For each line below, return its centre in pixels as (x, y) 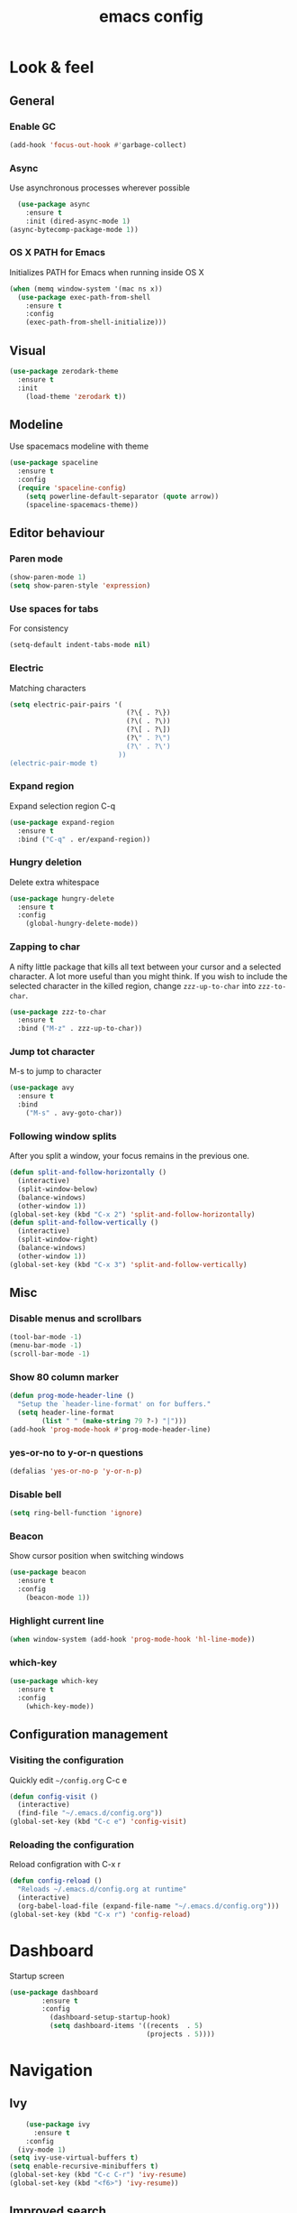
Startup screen (37, 1976)
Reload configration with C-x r (65, 1865)
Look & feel (52, 67)
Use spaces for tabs (54, 608)
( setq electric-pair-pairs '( (66, 704)
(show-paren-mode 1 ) (48, 578)
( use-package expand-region (62, 822)
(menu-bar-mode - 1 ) (46, 1346)
